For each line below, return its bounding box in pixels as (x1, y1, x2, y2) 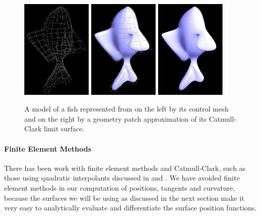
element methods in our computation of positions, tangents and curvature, (4, 182, 235, 193)
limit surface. (44, 123, 85, 134)
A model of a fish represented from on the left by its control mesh (24, 103, 229, 114)
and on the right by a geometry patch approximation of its (24, 113, 207, 124)
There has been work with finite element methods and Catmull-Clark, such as (4, 162, 246, 173)
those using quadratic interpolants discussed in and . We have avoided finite (4, 172, 240, 183)
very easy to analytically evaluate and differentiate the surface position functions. (4, 202, 257, 213)
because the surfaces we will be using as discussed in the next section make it (4, 192, 244, 203)
